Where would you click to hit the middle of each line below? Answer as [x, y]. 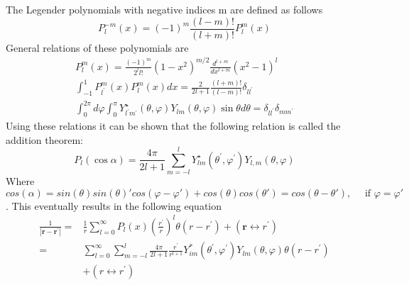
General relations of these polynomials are [97, 47]
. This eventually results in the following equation [114, 205]
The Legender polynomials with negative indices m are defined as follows [164, 9]
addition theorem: [44, 139]
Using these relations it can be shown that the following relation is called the [173, 125]
